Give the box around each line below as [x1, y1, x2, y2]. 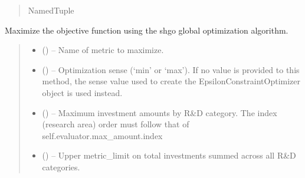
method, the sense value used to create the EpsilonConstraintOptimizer [42, 75, 300, 87]
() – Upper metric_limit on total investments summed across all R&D [42, 149, 296, 161]
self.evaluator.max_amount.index [42, 129, 163, 141]
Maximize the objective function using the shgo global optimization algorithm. [5, 24, 288, 36]
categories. [42, 160, 80, 173]
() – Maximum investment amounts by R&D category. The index [42, 106, 277, 118]
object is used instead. [42, 86, 123, 98]
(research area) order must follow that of [42, 118, 189, 130]
